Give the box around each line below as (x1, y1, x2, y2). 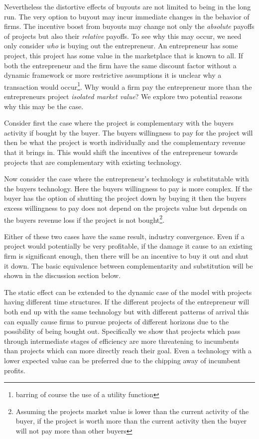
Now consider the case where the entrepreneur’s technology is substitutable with (4, 173, 249, 184)
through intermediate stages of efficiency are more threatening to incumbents (4, 335, 239, 346)
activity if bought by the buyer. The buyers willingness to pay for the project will (4, 127, 253, 138)
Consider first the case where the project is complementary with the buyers (4, 118, 234, 128)
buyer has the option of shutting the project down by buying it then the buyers (4, 193, 247, 203)
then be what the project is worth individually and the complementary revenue (4, 137, 246, 147)
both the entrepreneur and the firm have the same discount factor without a (4, 60, 237, 70)
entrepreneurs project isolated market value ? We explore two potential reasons (4, 91, 242, 101)
